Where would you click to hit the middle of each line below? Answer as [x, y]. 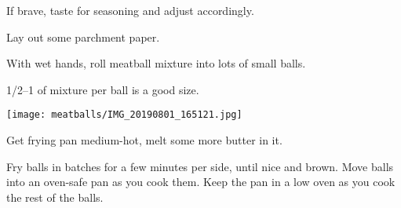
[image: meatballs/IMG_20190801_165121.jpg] [124, 115]
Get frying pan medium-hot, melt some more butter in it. [144, 140]
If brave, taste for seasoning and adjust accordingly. [130, 10]
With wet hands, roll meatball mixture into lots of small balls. [156, 63]
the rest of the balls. [55, 197]
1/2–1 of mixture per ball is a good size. [103, 89]
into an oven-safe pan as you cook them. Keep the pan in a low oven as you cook [201, 182]
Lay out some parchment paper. [83, 36]
